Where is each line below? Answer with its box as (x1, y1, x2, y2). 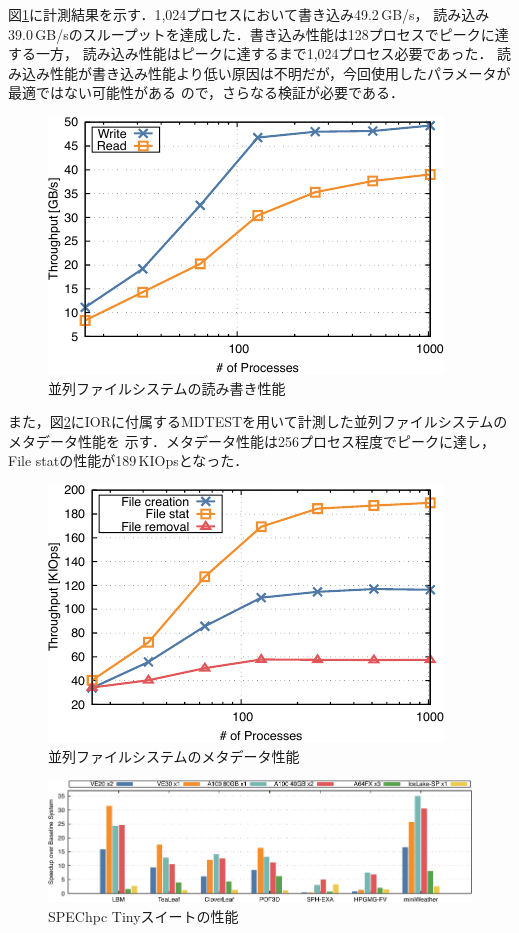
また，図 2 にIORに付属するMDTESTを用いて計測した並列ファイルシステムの (8, 411, 508, 432)
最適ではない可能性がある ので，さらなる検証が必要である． (8, 82, 404, 103)
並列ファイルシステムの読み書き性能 (48, 377, 286, 398)
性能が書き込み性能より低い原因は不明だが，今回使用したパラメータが (49, 62, 511, 83)
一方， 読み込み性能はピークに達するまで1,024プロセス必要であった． (35, 43, 493, 64)
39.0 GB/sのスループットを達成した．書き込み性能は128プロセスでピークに (8, 23, 495, 44)
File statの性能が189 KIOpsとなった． (8, 450, 249, 471)
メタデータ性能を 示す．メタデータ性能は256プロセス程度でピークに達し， (8, 430, 496, 451)
